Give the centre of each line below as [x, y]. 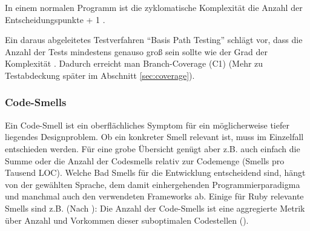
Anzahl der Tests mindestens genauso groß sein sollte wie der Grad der [137, 51]
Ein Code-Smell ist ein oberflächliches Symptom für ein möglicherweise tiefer [147, 125]
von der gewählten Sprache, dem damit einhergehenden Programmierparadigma [153, 184]
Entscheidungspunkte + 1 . [55, 19]
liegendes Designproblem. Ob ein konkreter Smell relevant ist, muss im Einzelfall [154, 137]
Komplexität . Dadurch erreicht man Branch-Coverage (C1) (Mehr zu [134, 63]
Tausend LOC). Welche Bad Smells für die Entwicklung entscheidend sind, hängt [155, 172]
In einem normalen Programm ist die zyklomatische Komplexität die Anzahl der [154, 7]
